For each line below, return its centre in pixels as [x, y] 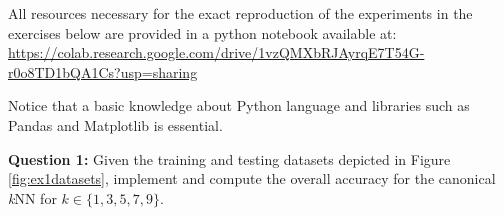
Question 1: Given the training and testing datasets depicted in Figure [229, 158]
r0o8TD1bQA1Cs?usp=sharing [103, 71]
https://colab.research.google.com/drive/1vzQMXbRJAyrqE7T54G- [216, 52]
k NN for [32, 197]
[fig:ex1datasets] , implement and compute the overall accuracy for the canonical [252, 178]
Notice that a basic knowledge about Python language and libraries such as [239, 105]
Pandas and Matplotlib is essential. [115, 124]
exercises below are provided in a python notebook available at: [202, 32]
